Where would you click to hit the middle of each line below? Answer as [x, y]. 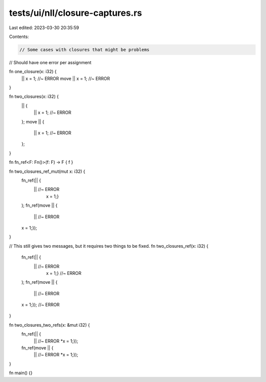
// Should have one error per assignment [50, 62]
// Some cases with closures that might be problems [84, 50]
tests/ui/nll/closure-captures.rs [76, 13]
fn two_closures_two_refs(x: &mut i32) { [50, 325]
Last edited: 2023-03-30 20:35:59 [44, 28]
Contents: [19, 37]
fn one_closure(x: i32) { [33, 72]
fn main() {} [21, 373]
